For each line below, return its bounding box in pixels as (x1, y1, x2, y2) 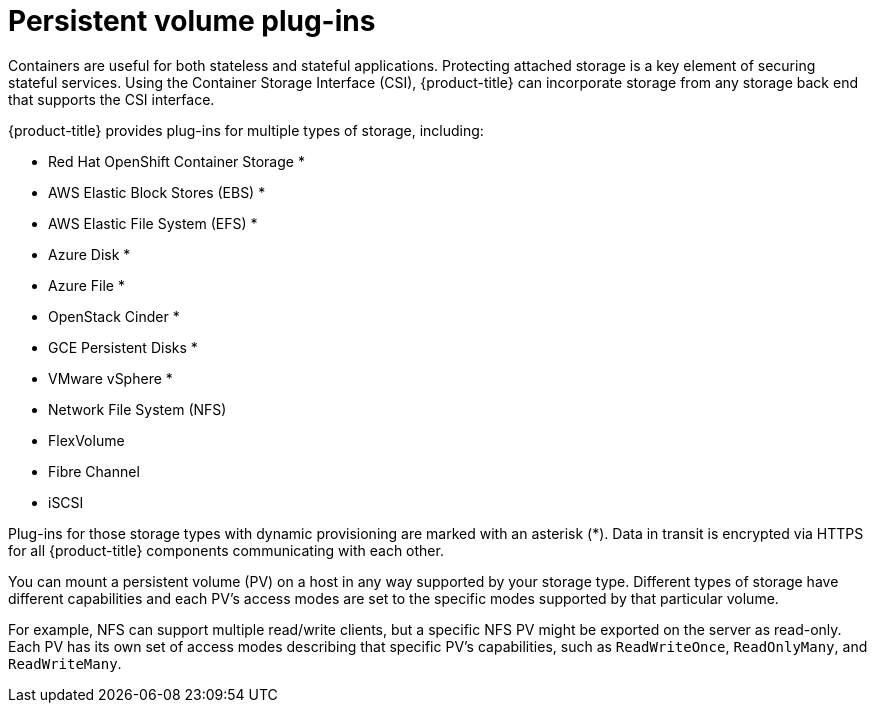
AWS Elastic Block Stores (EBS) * (48, 183, 266, 201)
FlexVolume (48, 431, 125, 449)
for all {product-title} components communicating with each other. (8, 541, 444, 559)
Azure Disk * (48, 245, 131, 263)
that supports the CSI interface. (8, 90, 215, 108)
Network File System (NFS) (48, 400, 227, 418)
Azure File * (48, 276, 125, 294)
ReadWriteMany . (8, 654, 122, 672)
